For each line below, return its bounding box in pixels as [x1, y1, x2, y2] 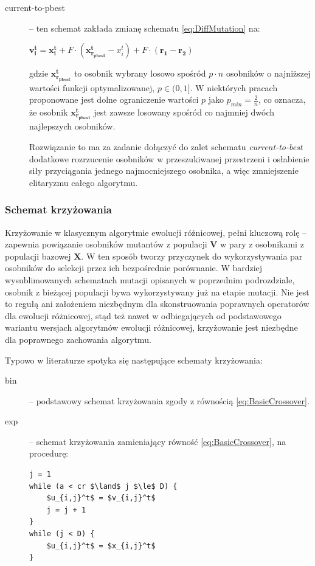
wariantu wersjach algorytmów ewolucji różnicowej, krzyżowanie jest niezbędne [5, 321, 298, 334]
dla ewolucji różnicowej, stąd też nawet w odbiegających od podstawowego [5, 309, 282, 322]
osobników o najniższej [226, 67, 311, 80]
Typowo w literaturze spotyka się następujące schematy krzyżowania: [5, 353, 263, 366]
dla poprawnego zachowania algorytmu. [5, 333, 151, 345]
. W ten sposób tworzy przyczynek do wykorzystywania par [81, 249, 303, 262]
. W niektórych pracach [190, 81, 278, 94]
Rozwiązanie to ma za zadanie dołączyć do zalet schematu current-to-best [29, 140, 303, 153]
